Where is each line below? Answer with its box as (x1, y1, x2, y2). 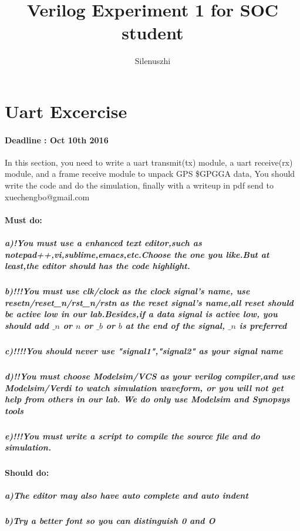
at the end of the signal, (125, 319, 225, 331)
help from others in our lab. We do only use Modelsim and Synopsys (5, 393, 290, 405)
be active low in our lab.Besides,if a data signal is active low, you (5, 308, 278, 320)
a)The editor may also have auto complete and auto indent (5, 489, 248, 502)
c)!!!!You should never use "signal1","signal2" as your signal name (5, 344, 283, 357)
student (122, 21, 184, 45)
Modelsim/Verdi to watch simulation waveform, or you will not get (5, 381, 284, 394)
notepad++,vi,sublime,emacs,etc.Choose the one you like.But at (5, 248, 269, 260)
